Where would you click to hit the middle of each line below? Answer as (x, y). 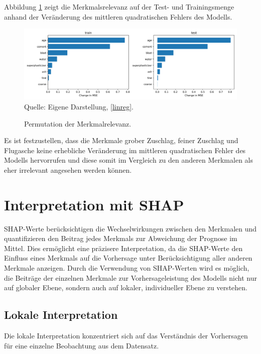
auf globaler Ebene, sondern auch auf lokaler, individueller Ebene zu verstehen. (126, 287)
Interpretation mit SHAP (94, 204)
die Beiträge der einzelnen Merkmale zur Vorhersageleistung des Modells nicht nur (130, 277)
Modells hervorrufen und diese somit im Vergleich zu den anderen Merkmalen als (128, 160)
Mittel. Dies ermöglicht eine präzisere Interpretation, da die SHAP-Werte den (123, 248)
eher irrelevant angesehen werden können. (68, 169)
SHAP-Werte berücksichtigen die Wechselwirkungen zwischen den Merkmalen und (130, 228)
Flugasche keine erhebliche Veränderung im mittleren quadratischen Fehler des (125, 150)
